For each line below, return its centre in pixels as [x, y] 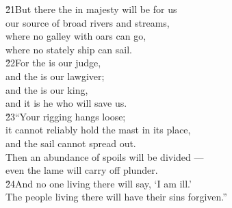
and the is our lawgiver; [55, 76]
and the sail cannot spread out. [71, 143]
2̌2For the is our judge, [53, 63]
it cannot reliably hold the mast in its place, [98, 130]
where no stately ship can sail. [69, 49]
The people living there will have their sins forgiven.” [116, 197]
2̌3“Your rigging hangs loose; [66, 116]
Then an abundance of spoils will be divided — [105, 156]
